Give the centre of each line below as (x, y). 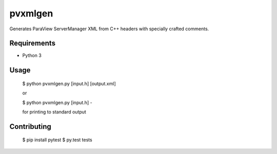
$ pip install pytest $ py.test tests (57, 140)
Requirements (33, 43)
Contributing (30, 127)
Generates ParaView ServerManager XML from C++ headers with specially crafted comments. (109, 29)
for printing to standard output (54, 112)
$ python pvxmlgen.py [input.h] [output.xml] (69, 83)
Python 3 (32, 55)
